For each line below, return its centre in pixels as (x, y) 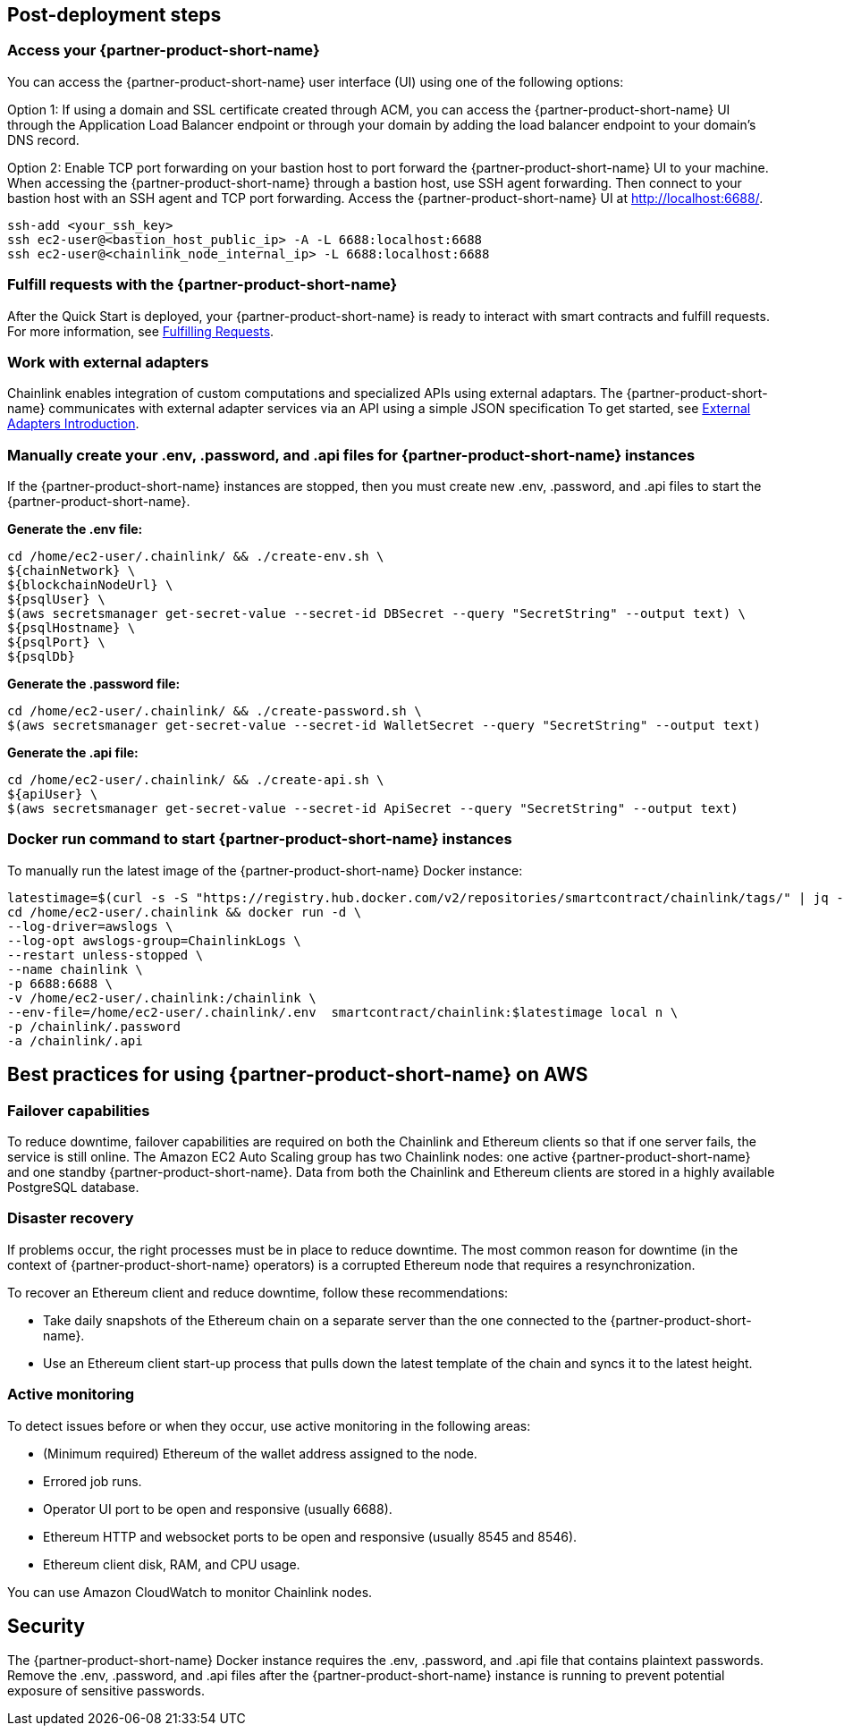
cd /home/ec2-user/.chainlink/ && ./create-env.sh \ (196, 557)
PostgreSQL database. (73, 1188)
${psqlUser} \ (56, 600)
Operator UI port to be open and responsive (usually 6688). (218, 1509)
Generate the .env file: (75, 529)
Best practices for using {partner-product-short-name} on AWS (298, 1075)
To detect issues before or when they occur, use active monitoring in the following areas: (269, 1425)
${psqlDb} (41, 657)
